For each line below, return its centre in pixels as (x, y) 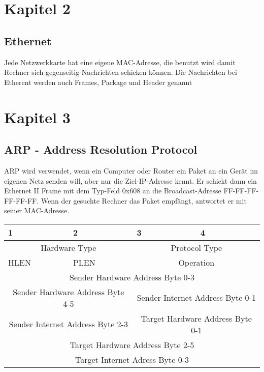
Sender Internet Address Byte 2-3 (68, 324)
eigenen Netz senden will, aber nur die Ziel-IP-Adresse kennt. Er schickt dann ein (130, 180)
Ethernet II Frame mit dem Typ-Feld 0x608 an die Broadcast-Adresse (113, 191)
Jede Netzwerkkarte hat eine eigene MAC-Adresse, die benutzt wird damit (120, 62)
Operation (196, 262)
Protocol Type (196, 247)
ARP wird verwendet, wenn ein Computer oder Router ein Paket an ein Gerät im (131, 170)
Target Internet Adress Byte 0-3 (132, 359)
